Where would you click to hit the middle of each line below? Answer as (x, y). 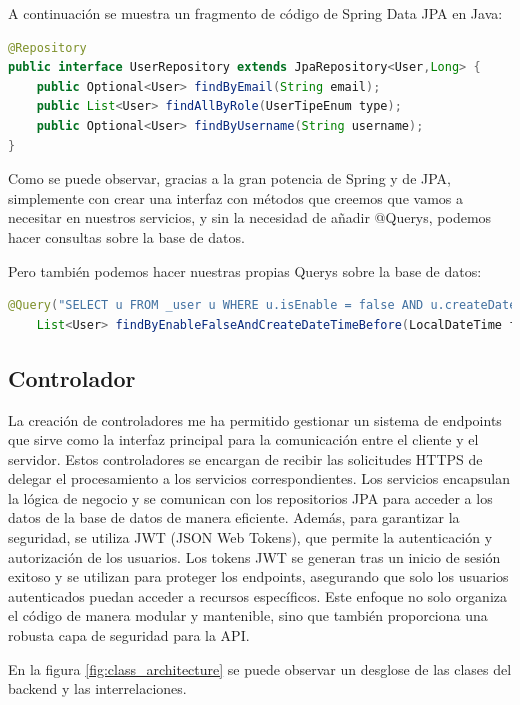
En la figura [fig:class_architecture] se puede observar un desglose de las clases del (260, 668)
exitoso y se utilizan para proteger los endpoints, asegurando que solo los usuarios (258, 576)
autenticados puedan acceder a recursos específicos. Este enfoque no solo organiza (258, 595)
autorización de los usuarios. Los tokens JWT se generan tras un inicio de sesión (254, 556)
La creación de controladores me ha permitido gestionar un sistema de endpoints (255, 419)
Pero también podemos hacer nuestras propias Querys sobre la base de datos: (245, 270)
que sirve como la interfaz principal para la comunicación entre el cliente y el (243, 439)
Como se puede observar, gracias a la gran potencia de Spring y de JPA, (229, 178)
